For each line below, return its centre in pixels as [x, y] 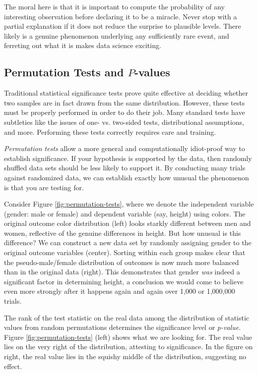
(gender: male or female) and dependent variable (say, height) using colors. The [125, 213]
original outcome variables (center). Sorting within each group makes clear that [125, 252]
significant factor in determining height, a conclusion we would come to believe [124, 281]
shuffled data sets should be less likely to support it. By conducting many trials [125, 168]
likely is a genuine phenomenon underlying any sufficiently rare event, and [117, 35]
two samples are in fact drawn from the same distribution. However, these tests [125, 102]
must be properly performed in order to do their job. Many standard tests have [125, 112]
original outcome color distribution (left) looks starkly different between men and [128, 223]
